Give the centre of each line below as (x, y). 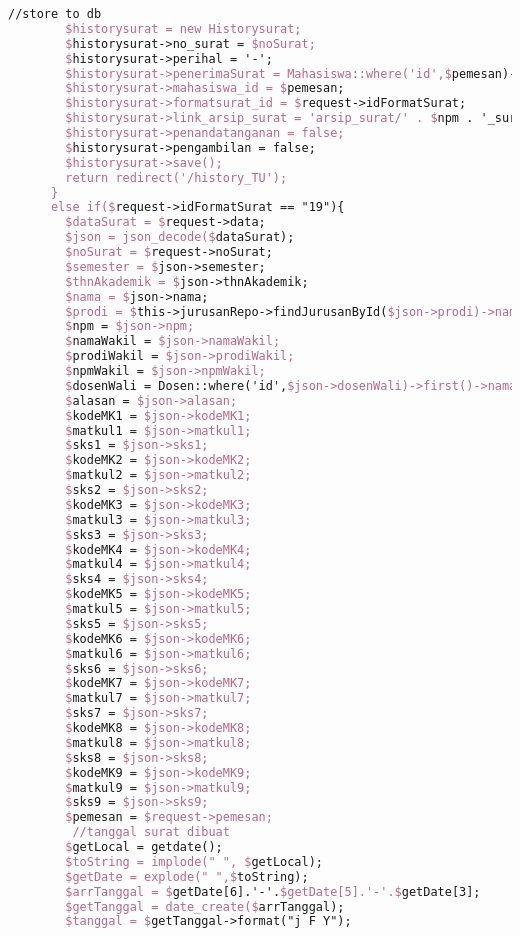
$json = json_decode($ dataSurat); (180, 237)
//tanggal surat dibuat (151, 832)
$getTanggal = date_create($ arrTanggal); (205, 906)
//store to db (55, 14)
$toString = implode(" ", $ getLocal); (194, 861)
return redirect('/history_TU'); (176, 177)
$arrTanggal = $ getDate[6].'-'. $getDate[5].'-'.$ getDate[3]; (273, 891)
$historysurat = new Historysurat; (183, 28)
